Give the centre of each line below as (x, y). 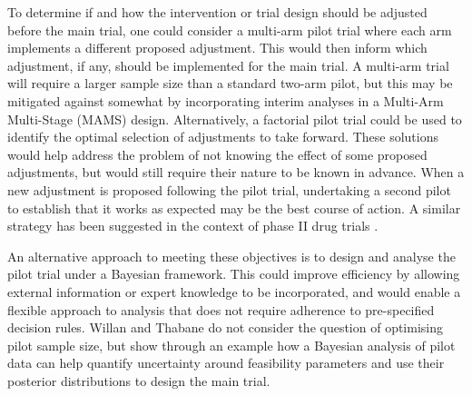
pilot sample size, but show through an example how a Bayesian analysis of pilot (231, 345)
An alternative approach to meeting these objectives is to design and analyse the (231, 256)
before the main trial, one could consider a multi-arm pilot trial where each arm (230, 30)
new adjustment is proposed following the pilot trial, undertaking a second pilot (229, 189)
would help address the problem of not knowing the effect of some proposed (217, 154)
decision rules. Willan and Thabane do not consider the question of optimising (226, 327)
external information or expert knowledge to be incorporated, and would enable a (234, 291)
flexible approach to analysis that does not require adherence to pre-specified (221, 309)
